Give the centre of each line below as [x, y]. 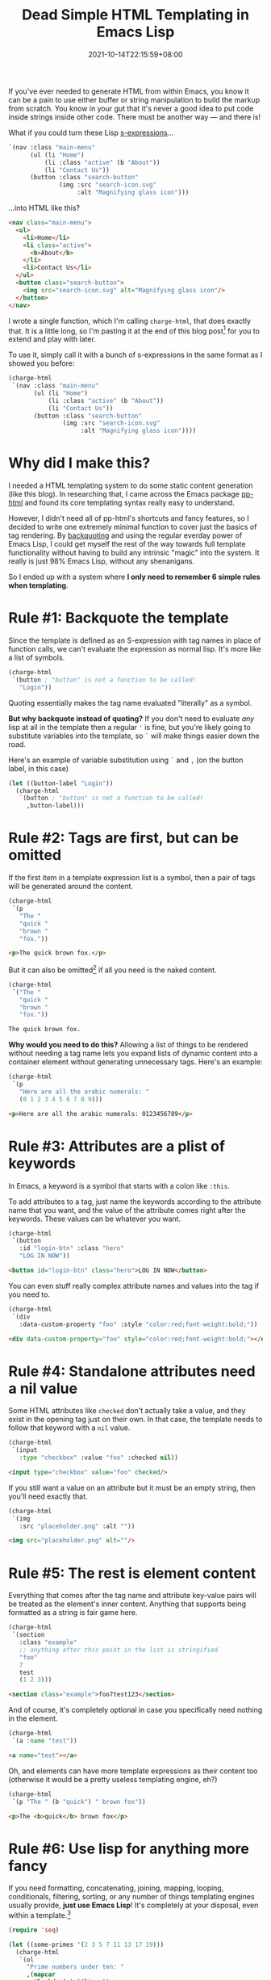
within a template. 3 [40, 1914]
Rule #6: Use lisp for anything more [129, 1849]
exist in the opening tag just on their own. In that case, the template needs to [135, 1420]
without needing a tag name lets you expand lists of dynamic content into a [133, 1053]
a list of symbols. [37, 658]
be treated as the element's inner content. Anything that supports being [127, 1604]
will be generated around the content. [71, 887]
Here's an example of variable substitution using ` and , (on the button [126, 760]
